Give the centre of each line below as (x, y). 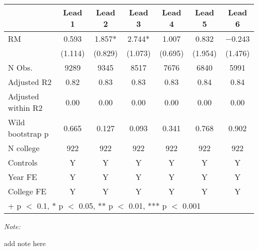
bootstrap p (28, 133)
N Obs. (20, 67)
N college (24, 148)
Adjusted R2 (30, 82)
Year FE (23, 177)
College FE (27, 191)
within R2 (25, 108)
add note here (25, 243)
